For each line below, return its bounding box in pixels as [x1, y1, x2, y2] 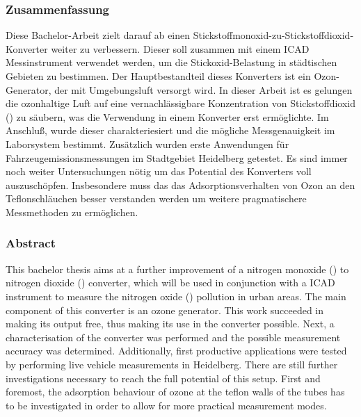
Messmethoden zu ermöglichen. [6, 204, 138, 219]
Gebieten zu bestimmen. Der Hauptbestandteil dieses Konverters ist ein [6, 69, 311, 83]
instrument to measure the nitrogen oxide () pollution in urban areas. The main [6, 288, 346, 303]
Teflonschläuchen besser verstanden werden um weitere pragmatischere [6, 191, 307, 206]
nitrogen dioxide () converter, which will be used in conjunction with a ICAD [6, 275, 335, 290]
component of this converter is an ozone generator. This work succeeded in [6, 302, 324, 317]
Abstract [6, 234, 56, 252]
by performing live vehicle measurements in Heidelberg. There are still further [6, 357, 338, 371]
